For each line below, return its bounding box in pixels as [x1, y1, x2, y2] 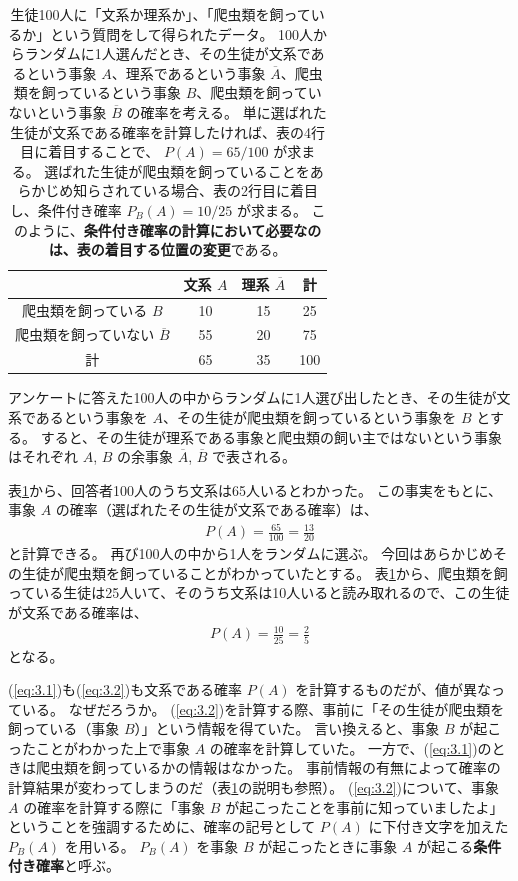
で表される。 [212, 446, 297, 467]
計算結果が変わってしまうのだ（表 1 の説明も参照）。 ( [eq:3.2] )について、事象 [8, 777, 499, 798]
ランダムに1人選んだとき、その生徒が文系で [24, 43, 311, 64]
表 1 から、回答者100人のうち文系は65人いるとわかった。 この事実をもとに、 [8, 479, 502, 500]
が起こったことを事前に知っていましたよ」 [225, 796, 504, 817]
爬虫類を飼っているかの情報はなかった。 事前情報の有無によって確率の [35, 757, 501, 778]
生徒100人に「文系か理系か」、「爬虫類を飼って [10, 4, 311, 24]
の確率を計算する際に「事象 [23, 796, 206, 817]
